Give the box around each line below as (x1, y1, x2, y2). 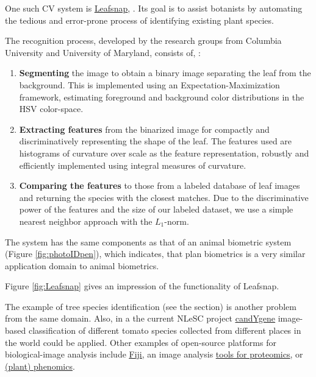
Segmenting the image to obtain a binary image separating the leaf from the (19, 66, 311, 79)
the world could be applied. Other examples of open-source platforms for (5, 336, 276, 348)
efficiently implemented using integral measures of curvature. (19, 158, 246, 171)
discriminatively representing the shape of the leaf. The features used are (19, 135, 292, 147)
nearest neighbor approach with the (19, 214, 153, 227)
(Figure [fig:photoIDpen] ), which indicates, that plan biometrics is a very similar (5, 247, 306, 260)
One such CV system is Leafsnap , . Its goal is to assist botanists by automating (5, 2, 303, 14)
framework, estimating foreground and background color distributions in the (19, 90, 304, 103)
